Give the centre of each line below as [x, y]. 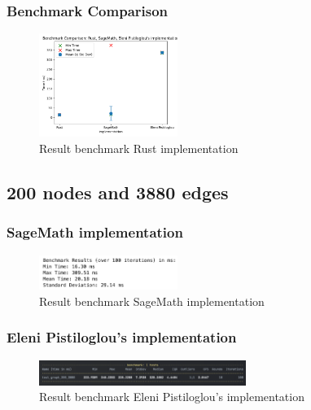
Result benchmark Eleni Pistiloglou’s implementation [172, 397]
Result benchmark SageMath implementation [152, 301]
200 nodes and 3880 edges [118, 192]
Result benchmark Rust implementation [139, 148]
